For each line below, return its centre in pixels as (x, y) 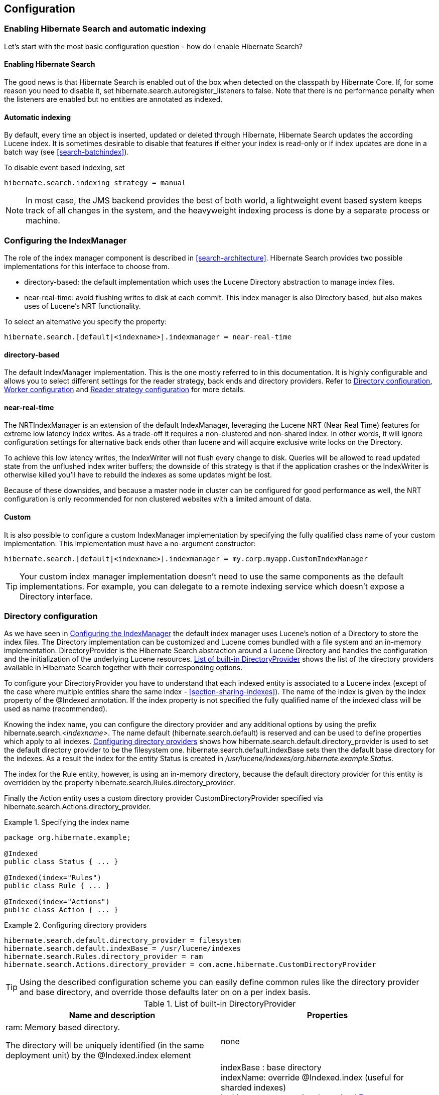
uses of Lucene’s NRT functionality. (83, 306)
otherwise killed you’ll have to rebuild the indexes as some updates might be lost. (138, 475)
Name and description (112, 1015)
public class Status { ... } (61, 862)
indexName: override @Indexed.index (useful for (312, 1078)
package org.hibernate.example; (67, 838)
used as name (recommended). (56, 709)
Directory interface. (56, 596)
